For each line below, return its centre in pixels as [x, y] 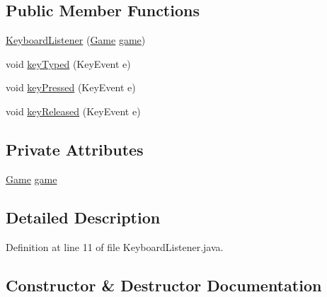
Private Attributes [75, 149]
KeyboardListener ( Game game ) [76, 40]
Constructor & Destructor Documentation [164, 285]
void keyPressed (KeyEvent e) [71, 87]
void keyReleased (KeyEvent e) [73, 111]
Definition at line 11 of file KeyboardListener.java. [115, 246]
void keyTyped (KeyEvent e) [68, 63]
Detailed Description [83, 217]
